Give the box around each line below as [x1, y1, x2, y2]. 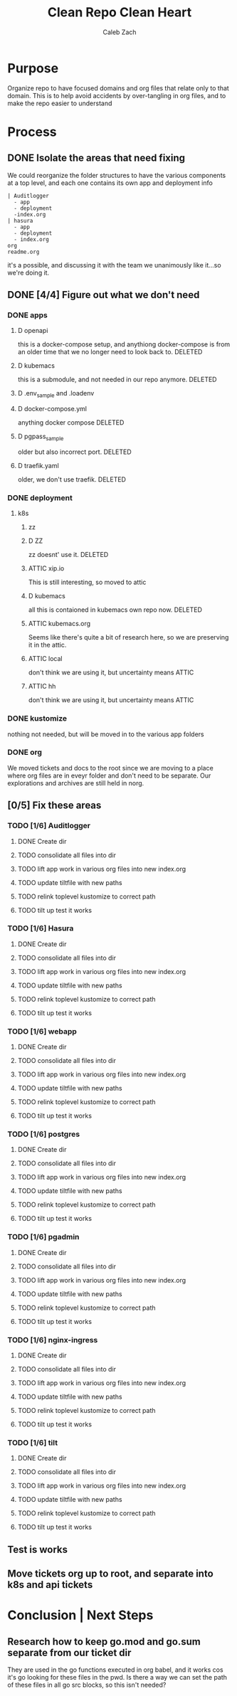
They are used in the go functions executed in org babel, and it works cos [7, 1665, 223, 1674]
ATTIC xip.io [28, 564, 65, 573]
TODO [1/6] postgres [7, 1129, 80, 1139]
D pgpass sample [17, 432, 64, 442]
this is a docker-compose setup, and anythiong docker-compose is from [17, 340, 231, 349]
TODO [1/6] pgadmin [7, 1232, 80, 1242]
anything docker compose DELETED [17, 418, 125, 427]
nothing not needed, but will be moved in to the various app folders [7, 730, 204, 738]
